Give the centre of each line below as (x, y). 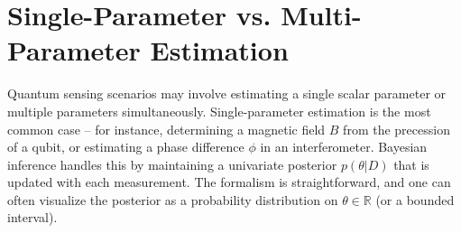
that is (411, 164)
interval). (32, 217)
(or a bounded (415, 199)
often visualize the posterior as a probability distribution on (173, 199)
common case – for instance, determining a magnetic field (166, 129)
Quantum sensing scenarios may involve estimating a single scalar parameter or (227, 93)
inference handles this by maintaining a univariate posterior (172, 164)
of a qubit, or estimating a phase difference (126, 147)
